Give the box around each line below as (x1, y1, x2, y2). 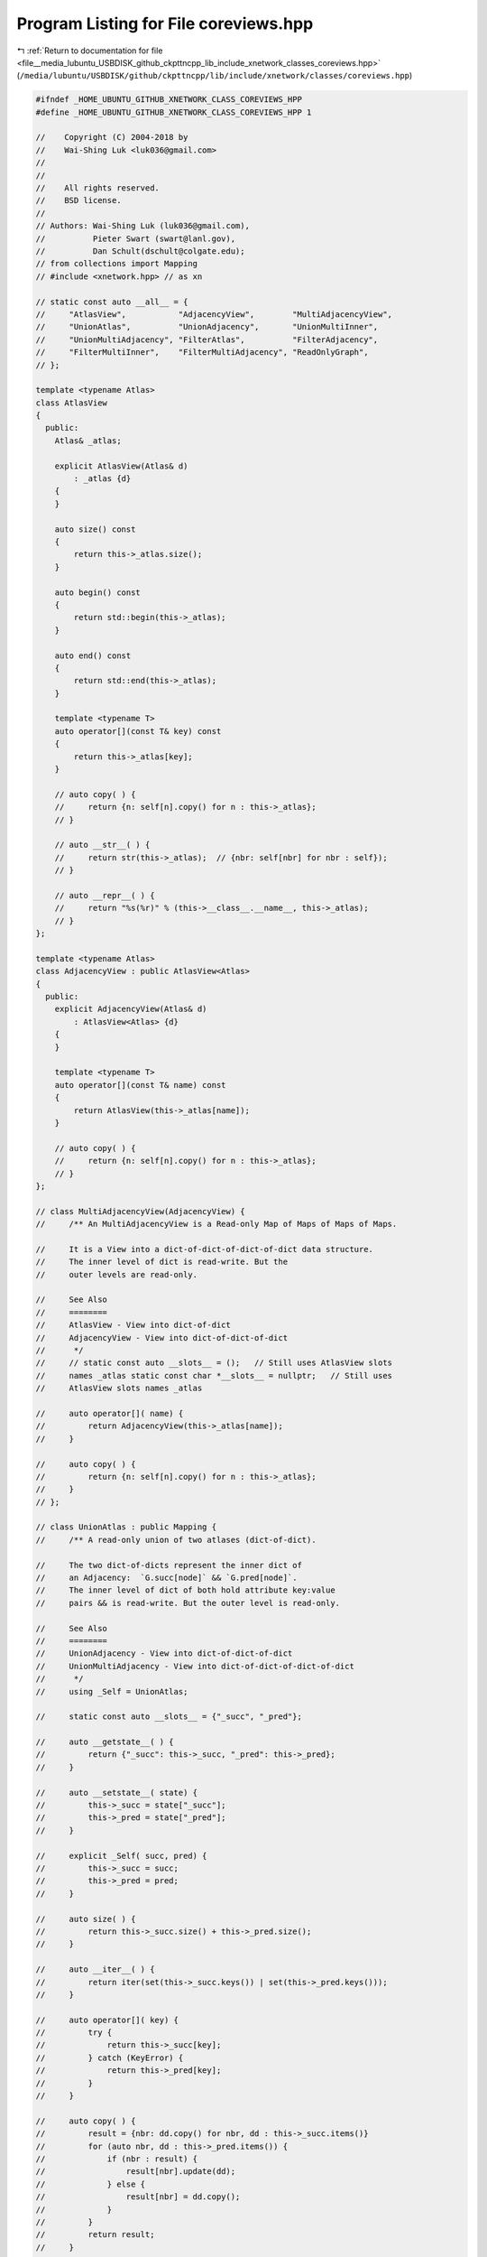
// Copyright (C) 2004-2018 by (35, 132, 188, 143)
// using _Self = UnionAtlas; (35, 1686, 188, 1696)
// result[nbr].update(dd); (35, 2167, 236, 2177)
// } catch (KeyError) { (35, 2052, 184, 2063)
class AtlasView (35, 397, 108, 408)
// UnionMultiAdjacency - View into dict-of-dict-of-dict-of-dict (35, 1661, 355, 1671)
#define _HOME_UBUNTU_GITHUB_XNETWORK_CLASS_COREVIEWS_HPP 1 (35, 107, 312, 117)
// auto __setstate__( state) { (35, 1788, 198, 1797)
